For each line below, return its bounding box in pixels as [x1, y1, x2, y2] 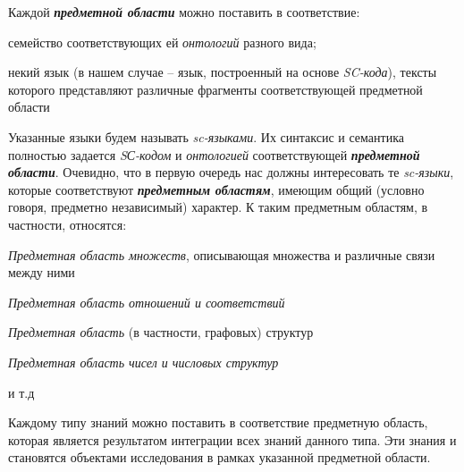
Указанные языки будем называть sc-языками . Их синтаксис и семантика [8, 127, 404, 146]
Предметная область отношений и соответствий [8, 292, 285, 311]
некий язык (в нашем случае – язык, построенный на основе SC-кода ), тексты [8, 63, 437, 81]
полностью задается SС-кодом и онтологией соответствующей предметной [8, 145, 420, 164]
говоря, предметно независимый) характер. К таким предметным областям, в [8, 198, 428, 216]
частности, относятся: [8, 215, 127, 233]
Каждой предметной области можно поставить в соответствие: [8, 3, 360, 21]
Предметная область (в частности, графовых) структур [8, 323, 314, 341]
